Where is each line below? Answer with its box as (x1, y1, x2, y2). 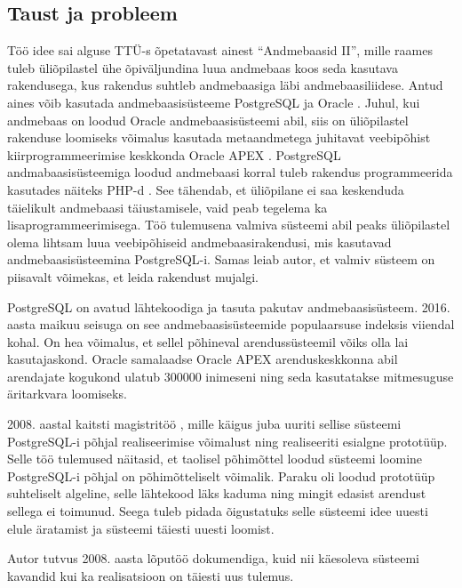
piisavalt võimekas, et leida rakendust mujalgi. (7, 267, 259, 286)
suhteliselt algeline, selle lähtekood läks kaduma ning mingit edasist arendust (7, 484, 426, 503)
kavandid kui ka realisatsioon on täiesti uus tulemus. (7, 566, 294, 584)
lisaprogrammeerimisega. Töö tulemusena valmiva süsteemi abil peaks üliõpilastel (7, 215, 450, 234)
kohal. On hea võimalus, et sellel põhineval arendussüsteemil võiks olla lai (7, 332, 409, 350)
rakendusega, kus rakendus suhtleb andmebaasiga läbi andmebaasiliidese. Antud (7, 76, 443, 94)
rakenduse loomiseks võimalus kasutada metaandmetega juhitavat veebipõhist (7, 128, 431, 147)
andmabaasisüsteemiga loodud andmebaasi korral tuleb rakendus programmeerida (7, 163, 453, 181)
